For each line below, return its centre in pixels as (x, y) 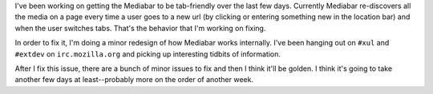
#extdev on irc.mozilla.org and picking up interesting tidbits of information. (148, 54)
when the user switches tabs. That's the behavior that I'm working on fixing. (140, 28)
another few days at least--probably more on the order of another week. (134, 80)
